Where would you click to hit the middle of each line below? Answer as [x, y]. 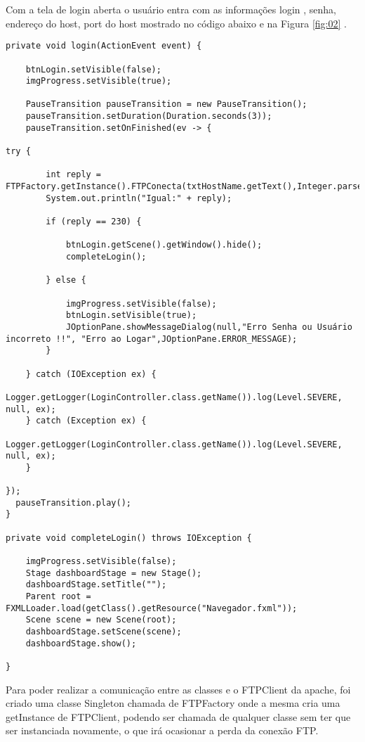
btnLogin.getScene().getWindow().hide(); [164, 245]
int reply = [74, 175]
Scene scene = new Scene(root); [101, 620]
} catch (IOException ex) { [91, 374]
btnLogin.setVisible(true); [131, 315]
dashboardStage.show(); [81, 643]
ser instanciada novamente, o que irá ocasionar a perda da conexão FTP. [162, 730]
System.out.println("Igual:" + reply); [139, 198]
